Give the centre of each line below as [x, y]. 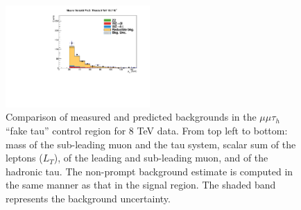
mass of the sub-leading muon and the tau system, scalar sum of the [151, 144]
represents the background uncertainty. [88, 198]
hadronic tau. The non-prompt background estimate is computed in [149, 171]
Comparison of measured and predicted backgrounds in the [131, 117]
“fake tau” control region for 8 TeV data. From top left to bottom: [147, 130]
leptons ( [24, 158]
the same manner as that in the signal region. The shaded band [141, 185]
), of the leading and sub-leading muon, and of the [161, 158]
